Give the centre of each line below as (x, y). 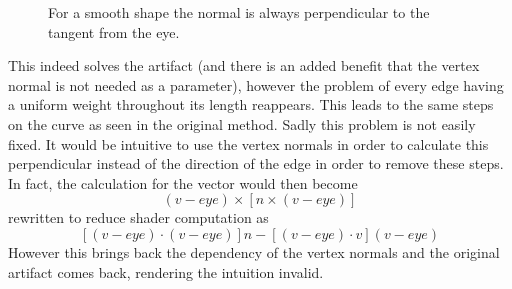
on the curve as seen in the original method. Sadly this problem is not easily (242, 123)
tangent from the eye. (114, 31)
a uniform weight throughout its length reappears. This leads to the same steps (251, 104)
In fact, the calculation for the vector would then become (183, 182)
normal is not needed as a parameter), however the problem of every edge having (256, 84)
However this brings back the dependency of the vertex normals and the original (254, 251)
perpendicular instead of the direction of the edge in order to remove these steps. (256, 163)
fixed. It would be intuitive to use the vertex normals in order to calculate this (248, 143)
